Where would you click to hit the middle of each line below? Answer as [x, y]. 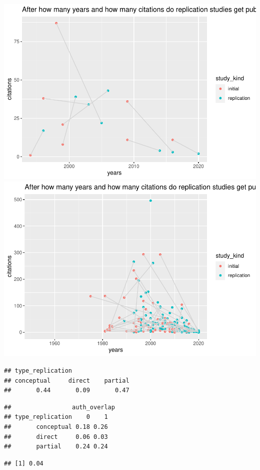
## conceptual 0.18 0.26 [56, 427]
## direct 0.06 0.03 [56, 437]
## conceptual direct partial [67, 380]
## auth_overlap [59, 407]
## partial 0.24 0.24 [56, 447]
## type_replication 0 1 [56, 417]
